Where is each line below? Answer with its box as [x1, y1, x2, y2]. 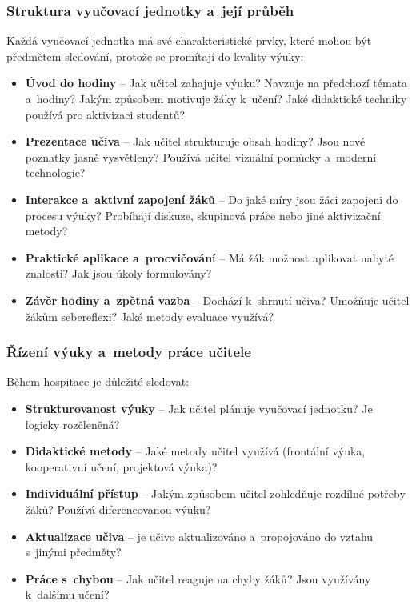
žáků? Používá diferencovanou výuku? [25, 500, 211, 517]
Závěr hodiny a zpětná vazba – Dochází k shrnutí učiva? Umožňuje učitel [25, 291, 410, 308]
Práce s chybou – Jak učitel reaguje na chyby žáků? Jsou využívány [25, 570, 371, 587]
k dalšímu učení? [25, 586, 110, 603]
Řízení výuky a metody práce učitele [6, 342, 251, 362]
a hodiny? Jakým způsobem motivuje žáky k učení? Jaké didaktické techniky [25, 90, 407, 106]
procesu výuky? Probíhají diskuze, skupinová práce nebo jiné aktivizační [25, 206, 381, 223]
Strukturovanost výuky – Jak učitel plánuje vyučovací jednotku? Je [25, 399, 373, 416]
